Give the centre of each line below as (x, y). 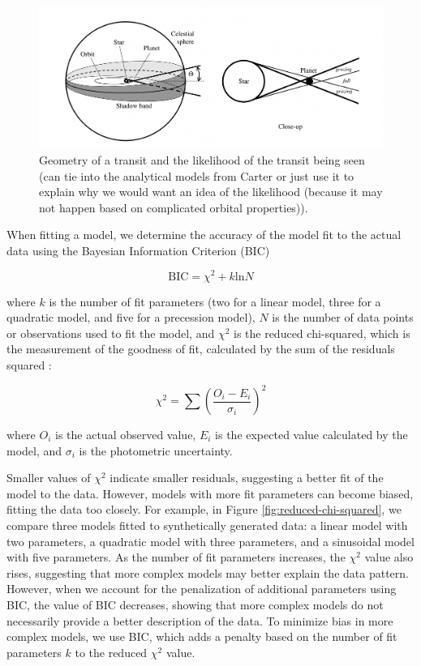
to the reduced (111, 652)
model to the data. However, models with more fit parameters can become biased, (210, 493)
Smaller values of (49, 478)
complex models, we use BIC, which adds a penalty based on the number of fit (202, 636)
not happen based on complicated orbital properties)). (174, 207)
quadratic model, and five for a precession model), (131, 317)
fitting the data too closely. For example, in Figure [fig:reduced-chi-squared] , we (204, 509)
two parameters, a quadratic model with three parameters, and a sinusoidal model (210, 541)
